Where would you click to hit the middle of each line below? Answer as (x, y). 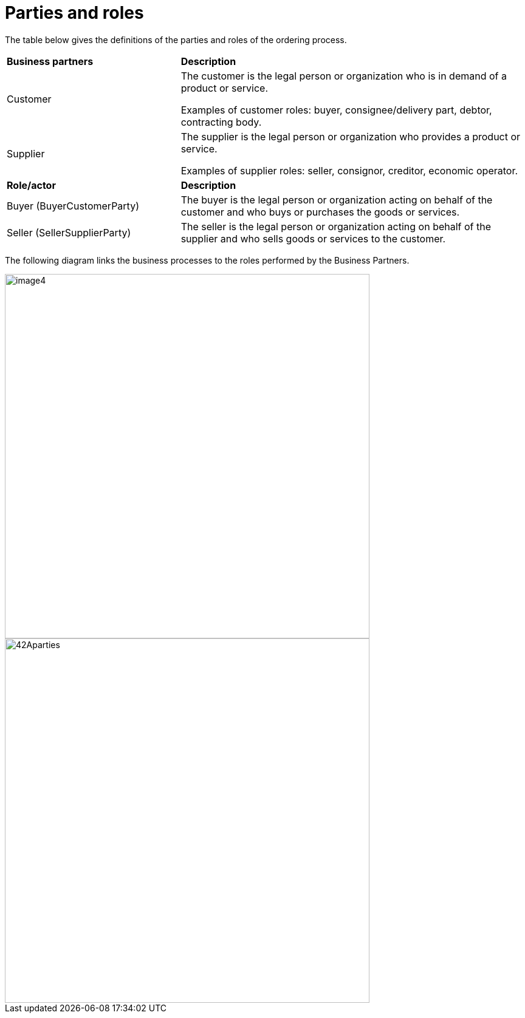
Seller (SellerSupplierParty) (69, 232)
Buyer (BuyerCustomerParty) (73, 206)
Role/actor (31, 185)
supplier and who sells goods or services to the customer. (313, 238)
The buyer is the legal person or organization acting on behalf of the (337, 200)
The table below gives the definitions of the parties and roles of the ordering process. (176, 39)
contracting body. (221, 122)
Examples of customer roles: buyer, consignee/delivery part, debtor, (336, 110)
